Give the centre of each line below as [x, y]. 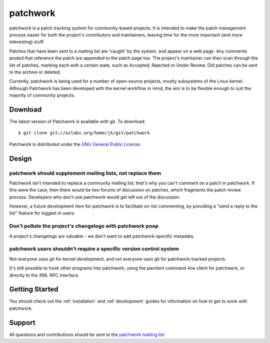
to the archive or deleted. [35, 72]
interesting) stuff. [27, 42]
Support [22, 322]
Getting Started [34, 289]
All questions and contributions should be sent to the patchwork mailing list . [87, 334]
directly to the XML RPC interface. [44, 275]
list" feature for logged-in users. [42, 213]
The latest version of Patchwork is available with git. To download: [77, 121]
